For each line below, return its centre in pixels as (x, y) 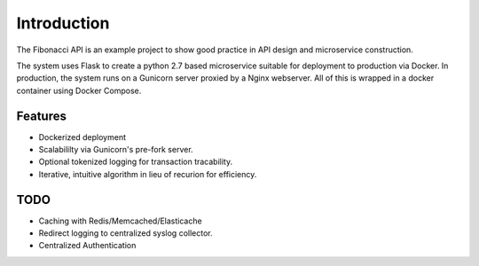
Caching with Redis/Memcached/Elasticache (121, 221)
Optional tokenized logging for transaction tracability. (136, 162)
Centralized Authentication (87, 246)
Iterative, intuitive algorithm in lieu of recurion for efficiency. (148, 174)
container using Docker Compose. (79, 90)
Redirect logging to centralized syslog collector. (126, 233)
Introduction (63, 23)
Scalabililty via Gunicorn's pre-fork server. (116, 150)
